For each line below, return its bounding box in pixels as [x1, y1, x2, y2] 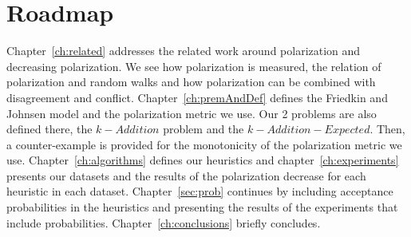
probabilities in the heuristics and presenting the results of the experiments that [6, 199, 398, 215]
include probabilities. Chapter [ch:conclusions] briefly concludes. [6, 214, 321, 231]
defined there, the [6, 120, 93, 137]
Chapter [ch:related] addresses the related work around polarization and [6, 42, 361, 59]
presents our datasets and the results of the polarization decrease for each [6, 167, 366, 184]
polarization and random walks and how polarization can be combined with [6, 73, 376, 90]
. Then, [370, 120, 405, 137]
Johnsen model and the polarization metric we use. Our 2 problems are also [6, 105, 377, 121]
